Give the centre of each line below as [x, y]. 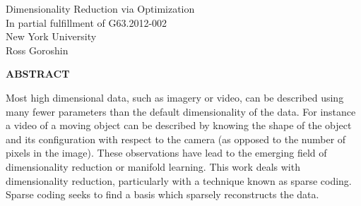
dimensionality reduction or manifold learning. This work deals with [153, 166]
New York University [51, 36]
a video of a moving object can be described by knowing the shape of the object [179, 125]
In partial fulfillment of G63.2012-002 [87, 22]
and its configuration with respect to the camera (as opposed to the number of [176, 139]
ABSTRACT [38, 74]
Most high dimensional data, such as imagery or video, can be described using [175, 97]
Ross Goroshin [37, 50]
